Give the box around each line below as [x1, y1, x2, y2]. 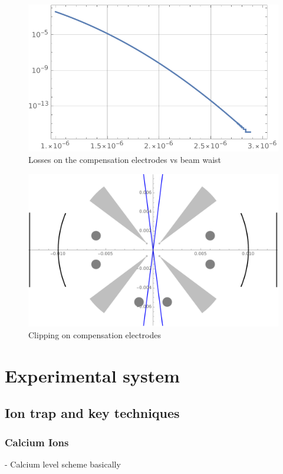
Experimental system [5, 363, 180, 387]
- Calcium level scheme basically [5, 457, 121, 470]
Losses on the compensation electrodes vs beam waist [28, 153, 221, 166]
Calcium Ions [5, 434, 69, 449]
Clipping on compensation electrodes [28, 328, 161, 341]
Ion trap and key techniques [5, 404, 180, 422]
